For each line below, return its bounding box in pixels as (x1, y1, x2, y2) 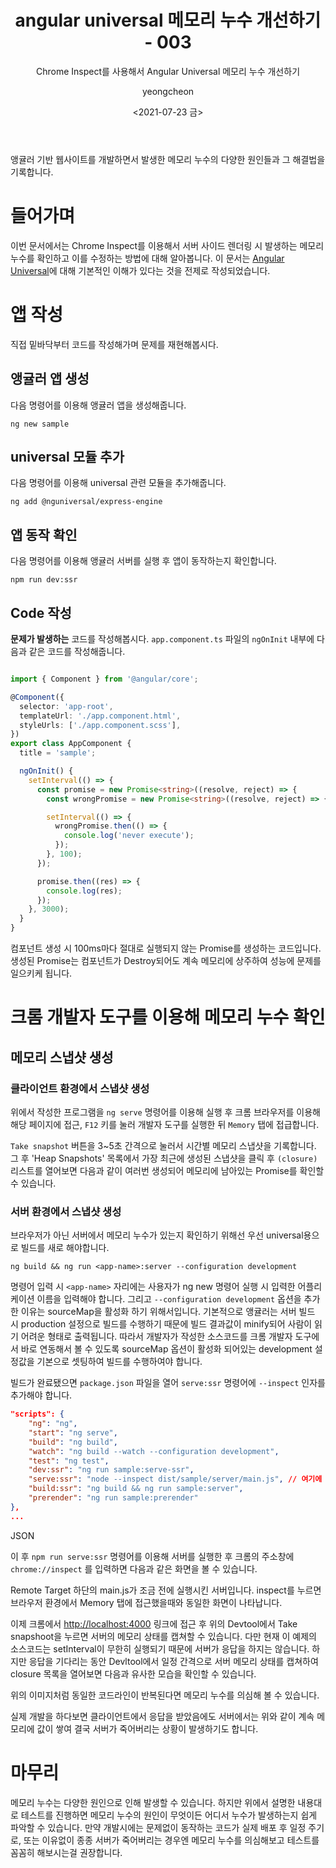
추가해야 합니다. (10, 1389, 73, 1401)
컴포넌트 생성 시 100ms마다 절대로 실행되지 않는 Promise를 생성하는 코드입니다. (10, 942, 322, 955)
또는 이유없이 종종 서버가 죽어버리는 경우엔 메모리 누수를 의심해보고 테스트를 (23, 1834, 320, 1846)
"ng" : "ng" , (28, 1419, 78, 1429)
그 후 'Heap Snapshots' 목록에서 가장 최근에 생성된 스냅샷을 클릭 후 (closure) (10, 1152, 318, 1164)
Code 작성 (10, 604, 72, 621)
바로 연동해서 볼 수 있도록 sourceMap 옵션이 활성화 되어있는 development (20, 1343, 313, 1355)
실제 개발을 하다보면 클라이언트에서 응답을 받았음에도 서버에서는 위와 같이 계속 (10, 1710, 315, 1722)
